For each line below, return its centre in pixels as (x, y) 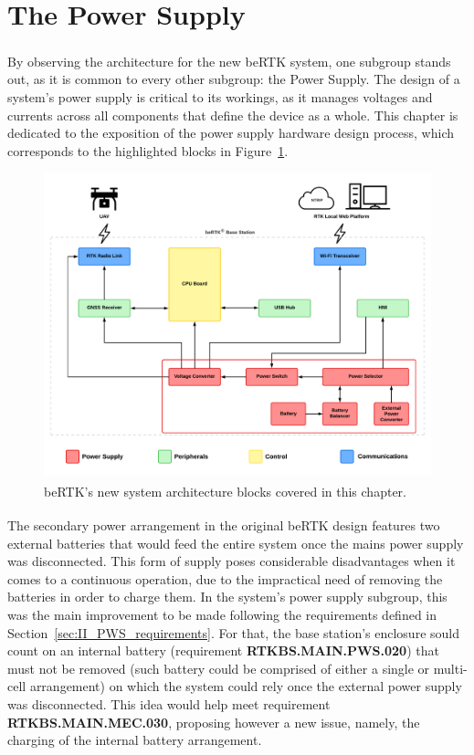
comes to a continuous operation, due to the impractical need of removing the (225, 578)
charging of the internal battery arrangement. (135, 740)
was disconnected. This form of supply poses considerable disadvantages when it (232, 561)
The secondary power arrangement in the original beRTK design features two (224, 525)
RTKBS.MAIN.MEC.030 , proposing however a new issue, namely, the (214, 722)
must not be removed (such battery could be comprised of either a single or (219, 668)
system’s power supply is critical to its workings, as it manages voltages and (220, 96)
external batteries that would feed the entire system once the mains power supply (236, 543)
